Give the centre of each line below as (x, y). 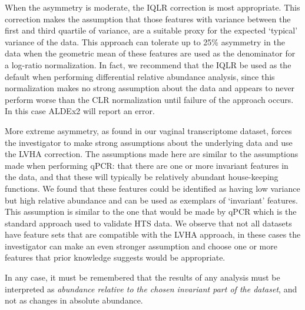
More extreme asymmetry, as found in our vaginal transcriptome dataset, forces (148, 130)
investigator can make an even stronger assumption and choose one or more (141, 246)
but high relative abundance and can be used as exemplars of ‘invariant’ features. (151, 200)
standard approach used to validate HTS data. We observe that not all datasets (148, 223)
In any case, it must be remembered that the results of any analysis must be (142, 277)
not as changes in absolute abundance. (74, 300)
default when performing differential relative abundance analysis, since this (140, 76)
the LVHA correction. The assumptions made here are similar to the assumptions (152, 154)
